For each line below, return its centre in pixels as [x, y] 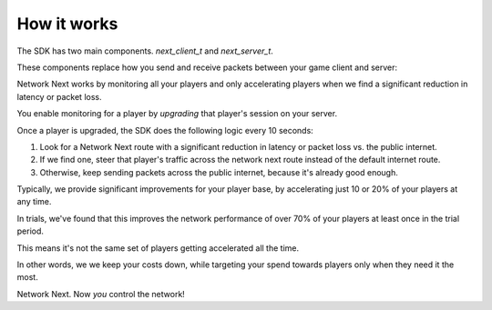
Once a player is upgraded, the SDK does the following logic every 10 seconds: [165, 130]
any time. [34, 202]
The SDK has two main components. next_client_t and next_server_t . [145, 51]
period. [31, 231]
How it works [67, 24]
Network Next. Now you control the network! [101, 294]
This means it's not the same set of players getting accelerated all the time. [158, 248]
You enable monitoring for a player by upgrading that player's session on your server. [177, 114]
